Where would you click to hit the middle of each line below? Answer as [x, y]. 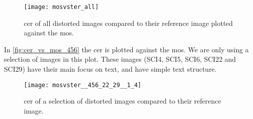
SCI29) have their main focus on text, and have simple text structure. [110, 69]
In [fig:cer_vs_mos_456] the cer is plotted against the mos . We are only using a [126, 49]
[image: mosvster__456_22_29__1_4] [83, 85]
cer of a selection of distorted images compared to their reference [123, 101]
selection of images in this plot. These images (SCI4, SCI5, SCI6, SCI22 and [120, 59]
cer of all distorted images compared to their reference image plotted [128, 23]
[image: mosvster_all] [61, 7]
